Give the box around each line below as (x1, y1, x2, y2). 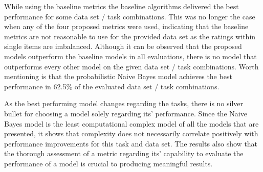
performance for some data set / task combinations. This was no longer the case (4, 11, 255, 21)
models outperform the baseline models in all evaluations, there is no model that (4, 51, 257, 61)
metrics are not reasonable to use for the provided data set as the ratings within (4, 31, 256, 41)
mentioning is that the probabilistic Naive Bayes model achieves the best (4, 71, 232, 82)
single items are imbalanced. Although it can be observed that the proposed (4, 41, 242, 52)
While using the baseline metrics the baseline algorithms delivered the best (4, 1, 239, 11)
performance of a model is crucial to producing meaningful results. (4, 158, 213, 168)
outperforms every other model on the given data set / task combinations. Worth (4, 61, 259, 71)
